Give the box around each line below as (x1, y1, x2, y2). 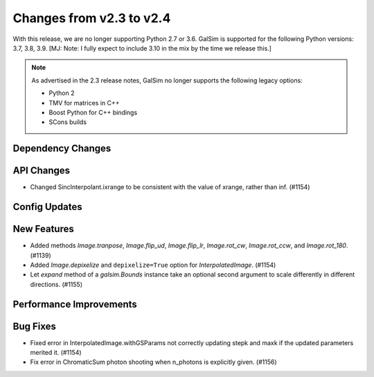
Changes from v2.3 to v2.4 (12, 10, 171, 26)
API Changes (12, 165, 71, 177)
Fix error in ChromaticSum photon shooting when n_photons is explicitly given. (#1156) (30, 358, 277, 367)
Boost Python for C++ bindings (48, 108, 138, 116)
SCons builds (48, 118, 87, 126)
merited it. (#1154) (30, 349, 82, 356)
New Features (12, 223, 74, 235)
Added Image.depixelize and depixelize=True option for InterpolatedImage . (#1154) (30, 261, 276, 269)
